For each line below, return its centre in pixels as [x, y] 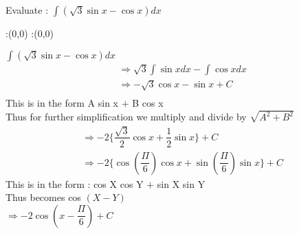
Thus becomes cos [43, 197]
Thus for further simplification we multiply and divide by [126, 117]
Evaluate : [27, 10]
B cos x [148, 103]
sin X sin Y [181, 183]
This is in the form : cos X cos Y [75, 183]
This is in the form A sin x [62, 103]
